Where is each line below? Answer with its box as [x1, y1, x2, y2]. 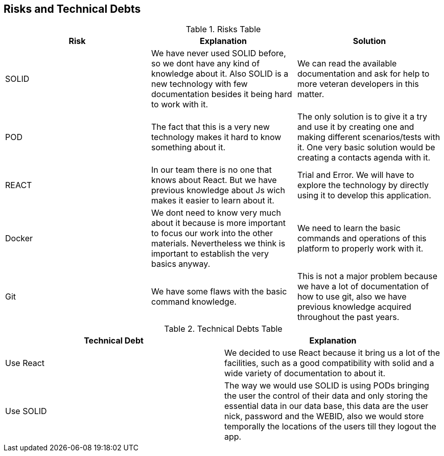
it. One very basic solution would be [297, 142, 435, 153]
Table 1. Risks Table [185, 24, 261, 35]
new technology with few [151, 79, 248, 89]
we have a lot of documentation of [297, 281, 429, 292]
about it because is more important [151, 218, 286, 229]
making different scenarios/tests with [297, 132, 440, 143]
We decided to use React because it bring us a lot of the [224, 348, 440, 358]
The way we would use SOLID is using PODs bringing [224, 380, 429, 391]
